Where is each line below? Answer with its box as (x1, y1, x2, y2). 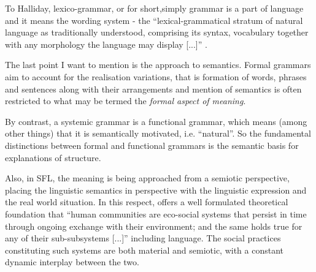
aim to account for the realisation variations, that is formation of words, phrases (5, 70, 307, 83)
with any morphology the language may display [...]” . (5, 37, 207, 50)
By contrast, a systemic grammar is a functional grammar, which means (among (5, 115, 307, 127)
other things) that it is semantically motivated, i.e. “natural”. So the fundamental (5, 127, 311, 140)
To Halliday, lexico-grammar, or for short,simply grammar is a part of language (5, 2, 304, 14)
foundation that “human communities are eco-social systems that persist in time (5, 207, 307, 220)
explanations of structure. (5, 151, 101, 164)
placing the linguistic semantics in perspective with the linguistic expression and (5, 183, 307, 196)
